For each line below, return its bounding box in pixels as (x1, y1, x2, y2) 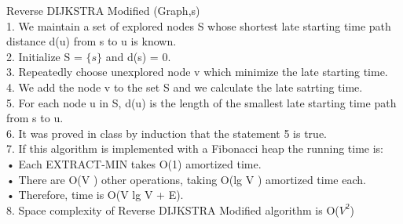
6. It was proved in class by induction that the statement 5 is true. (6, 125, 327, 141)
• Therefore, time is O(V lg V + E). (6, 186, 184, 203)
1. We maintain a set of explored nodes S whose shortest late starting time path (6, 17, 391, 34)
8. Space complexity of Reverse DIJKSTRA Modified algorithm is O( (6, 201, 339, 218)
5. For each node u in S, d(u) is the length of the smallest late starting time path (6, 94, 397, 110)
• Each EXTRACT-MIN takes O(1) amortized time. (6, 155, 262, 172)
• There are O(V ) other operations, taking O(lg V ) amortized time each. (6, 171, 366, 187)
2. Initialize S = (6, 48, 82, 64)
